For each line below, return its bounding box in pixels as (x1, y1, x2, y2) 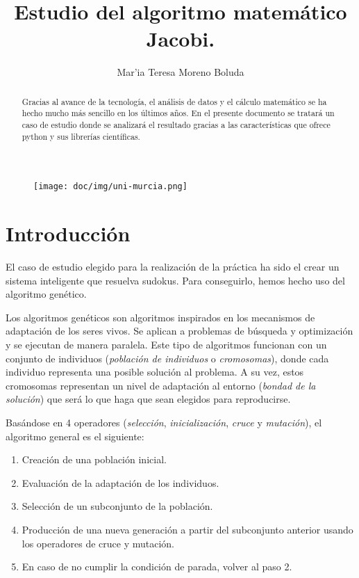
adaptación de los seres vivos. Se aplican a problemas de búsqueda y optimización (6, 323, 353, 338)
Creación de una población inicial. (22, 452, 167, 467)
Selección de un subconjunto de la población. (22, 499, 213, 513)
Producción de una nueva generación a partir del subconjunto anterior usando (22, 522, 353, 537)
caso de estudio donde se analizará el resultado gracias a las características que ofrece (22, 119, 331, 131)
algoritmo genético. (6, 287, 87, 301)
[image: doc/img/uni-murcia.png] (33, 182, 187, 192)
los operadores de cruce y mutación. (22, 536, 174, 550)
